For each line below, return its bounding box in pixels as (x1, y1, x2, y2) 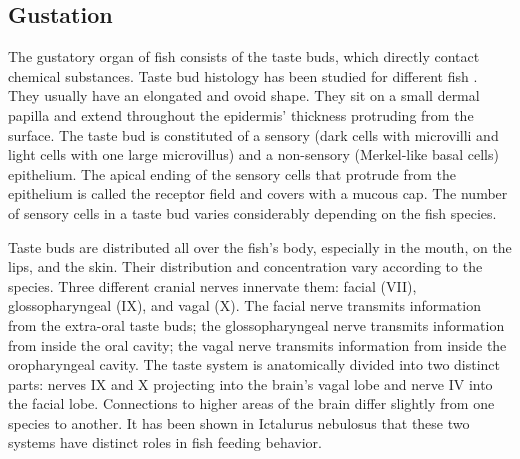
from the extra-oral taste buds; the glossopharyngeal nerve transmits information (8, 314, 505, 335)
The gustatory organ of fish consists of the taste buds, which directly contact (8, 46, 480, 67)
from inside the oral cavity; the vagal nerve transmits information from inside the (8, 334, 507, 355)
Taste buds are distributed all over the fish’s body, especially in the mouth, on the (8, 236, 512, 257)
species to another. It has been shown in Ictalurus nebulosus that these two (8, 412, 470, 433)
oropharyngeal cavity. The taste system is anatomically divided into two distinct (8, 354, 501, 375)
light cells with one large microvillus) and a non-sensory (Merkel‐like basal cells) (8, 144, 499, 165)
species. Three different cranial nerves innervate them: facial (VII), (8, 275, 417, 296)
